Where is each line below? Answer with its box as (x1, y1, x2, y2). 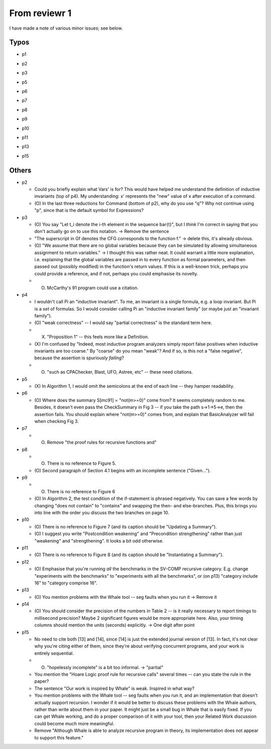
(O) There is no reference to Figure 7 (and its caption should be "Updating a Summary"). (34, 523, 217, 529)
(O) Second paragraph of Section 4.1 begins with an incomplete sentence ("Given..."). (34, 467, 211, 473)
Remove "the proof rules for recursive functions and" (47, 440, 157, 446)
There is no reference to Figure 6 (47, 488, 115, 494)
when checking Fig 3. (34, 418, 79, 424)
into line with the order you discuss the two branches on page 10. (34, 510, 170, 516)
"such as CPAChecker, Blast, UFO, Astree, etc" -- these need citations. (47, 369, 193, 375)
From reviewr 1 (9, 8, 72, 19)
